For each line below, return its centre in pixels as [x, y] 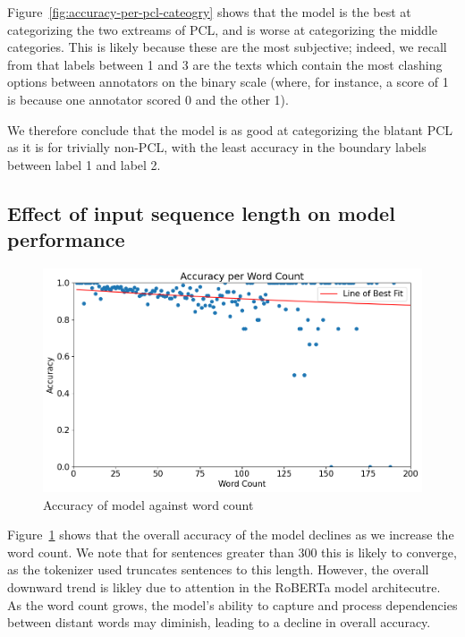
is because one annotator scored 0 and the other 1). [148, 99]
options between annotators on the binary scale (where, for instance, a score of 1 [228, 82]
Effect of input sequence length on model [201, 212]
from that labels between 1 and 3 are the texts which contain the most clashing [225, 64]
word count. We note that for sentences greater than [151, 552]
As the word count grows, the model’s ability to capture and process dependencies [232, 604]
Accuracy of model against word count [148, 504]
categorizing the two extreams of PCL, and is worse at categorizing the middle [222, 29]
